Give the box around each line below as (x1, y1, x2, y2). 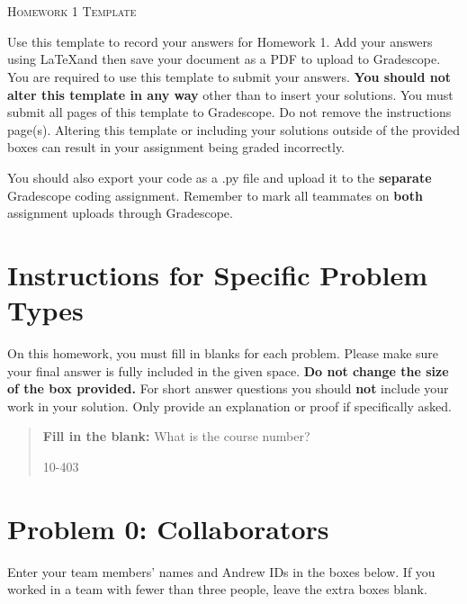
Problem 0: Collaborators (7, 509, 329, 546)
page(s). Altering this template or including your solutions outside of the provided (7, 120, 461, 139)
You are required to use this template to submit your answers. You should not (7, 67, 452, 86)
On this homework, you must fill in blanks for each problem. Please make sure (7, 344, 439, 363)
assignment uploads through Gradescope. (7, 203, 233, 222)
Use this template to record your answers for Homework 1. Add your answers (7, 32, 433, 50)
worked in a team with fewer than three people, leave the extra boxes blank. (7, 580, 427, 599)
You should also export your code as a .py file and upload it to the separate (7, 167, 432, 186)
